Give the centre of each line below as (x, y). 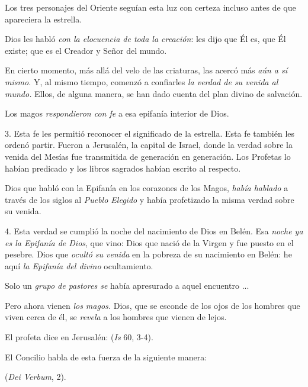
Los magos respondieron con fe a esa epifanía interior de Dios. (117, 113)
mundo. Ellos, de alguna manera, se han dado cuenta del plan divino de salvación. (154, 93)
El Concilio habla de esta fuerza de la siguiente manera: (106, 357)
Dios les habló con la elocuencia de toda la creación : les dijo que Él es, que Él (145, 39)
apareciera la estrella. (44, 19)
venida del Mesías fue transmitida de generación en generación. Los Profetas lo (148, 156)
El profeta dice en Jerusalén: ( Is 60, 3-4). (79, 337)
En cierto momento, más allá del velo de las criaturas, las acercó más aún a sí (146, 70)
